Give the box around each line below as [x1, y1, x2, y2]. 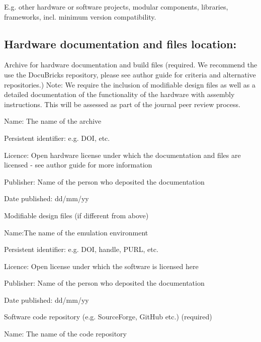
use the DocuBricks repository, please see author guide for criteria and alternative [4, 69, 256, 79]
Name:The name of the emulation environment [4, 227, 148, 237]
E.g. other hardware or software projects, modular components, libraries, [4, 2, 228, 12]
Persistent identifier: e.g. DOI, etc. [4, 132, 110, 143]
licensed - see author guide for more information [4, 159, 152, 170]
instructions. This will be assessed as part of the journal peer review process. [4, 99, 240, 109]
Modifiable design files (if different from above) [4, 210, 149, 220]
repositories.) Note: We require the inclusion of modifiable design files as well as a [4, 79, 256, 90]
